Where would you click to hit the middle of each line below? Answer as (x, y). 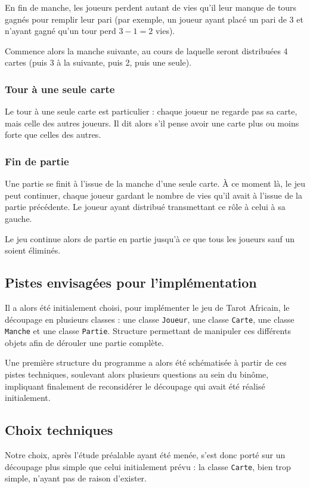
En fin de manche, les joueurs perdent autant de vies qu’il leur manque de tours (151, 7)
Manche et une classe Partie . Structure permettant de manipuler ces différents (148, 331)
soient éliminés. (33, 250)
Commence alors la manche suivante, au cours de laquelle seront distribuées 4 (146, 50)
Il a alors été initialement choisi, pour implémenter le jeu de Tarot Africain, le (147, 307)
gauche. (18, 218)
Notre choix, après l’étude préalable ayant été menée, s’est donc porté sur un (145, 455)
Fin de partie (37, 161)
